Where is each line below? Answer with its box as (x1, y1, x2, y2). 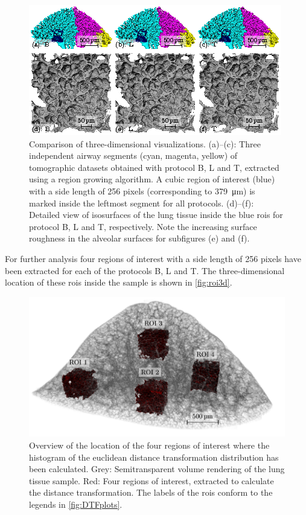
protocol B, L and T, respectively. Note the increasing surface (29, 220, 257, 232)
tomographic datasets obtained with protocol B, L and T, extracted (29, 161, 279, 173)
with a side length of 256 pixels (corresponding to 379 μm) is (29, 184, 255, 197)
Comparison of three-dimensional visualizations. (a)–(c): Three (29, 137, 261, 150)
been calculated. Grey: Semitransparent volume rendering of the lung (29, 462, 285, 475)
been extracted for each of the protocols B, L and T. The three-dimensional (5, 264, 285, 277)
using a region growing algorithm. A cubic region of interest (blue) (29, 173, 275, 185)
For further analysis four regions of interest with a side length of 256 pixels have (5, 252, 301, 264)
